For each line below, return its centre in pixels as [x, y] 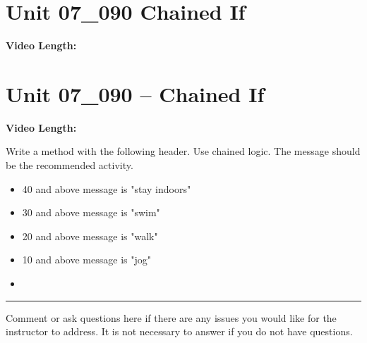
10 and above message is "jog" [86, 260]
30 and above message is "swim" [91, 212]
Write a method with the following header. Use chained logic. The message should [183, 151]
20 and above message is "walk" [90, 236]
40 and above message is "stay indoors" [107, 188]
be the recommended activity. [70, 165]
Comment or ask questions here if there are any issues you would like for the [171, 317]
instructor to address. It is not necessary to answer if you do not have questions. [179, 331]
